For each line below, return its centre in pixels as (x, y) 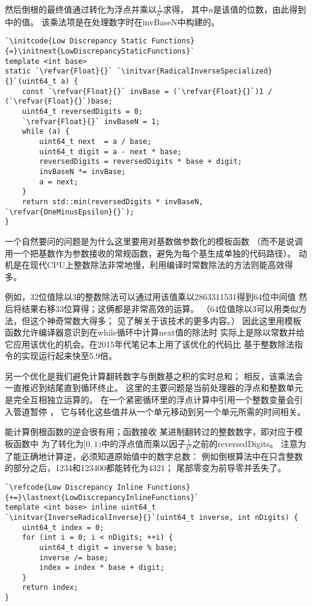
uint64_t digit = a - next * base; (111, 151)
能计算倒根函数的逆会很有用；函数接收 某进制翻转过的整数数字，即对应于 (150, 432)
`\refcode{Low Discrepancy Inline (74, 487)
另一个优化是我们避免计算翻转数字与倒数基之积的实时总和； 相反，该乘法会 (154, 376)
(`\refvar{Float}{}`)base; (59, 102)
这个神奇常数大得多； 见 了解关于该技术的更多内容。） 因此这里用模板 (166, 320)
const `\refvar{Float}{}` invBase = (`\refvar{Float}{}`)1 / (147, 91)
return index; (50, 588)
